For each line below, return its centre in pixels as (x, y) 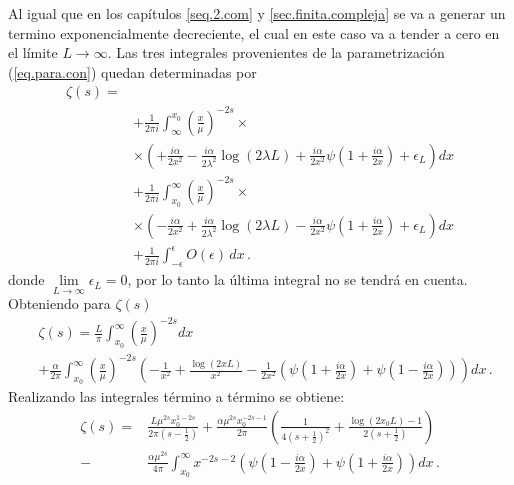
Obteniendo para (59, 303)
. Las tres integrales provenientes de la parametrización (276, 52)
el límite (33, 52)
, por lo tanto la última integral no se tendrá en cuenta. (297, 279)
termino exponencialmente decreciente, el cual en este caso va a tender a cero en (254, 32)
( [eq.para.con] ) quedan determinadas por (132, 71)
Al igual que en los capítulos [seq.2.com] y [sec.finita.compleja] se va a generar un (257, 13)
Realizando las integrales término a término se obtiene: (176, 396)
